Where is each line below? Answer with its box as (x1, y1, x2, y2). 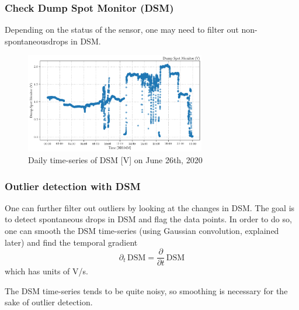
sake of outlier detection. (5, 296, 93, 308)
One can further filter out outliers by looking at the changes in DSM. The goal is (5, 201, 295, 213)
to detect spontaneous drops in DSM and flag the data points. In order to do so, (5, 213, 292, 225)
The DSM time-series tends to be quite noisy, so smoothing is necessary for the (5, 284, 288, 297)
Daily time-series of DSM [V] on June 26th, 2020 (28, 153, 203, 166)
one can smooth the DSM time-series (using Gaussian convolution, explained (5, 224, 279, 236)
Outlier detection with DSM (5, 178, 141, 193)
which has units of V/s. (5, 265, 88, 277)
